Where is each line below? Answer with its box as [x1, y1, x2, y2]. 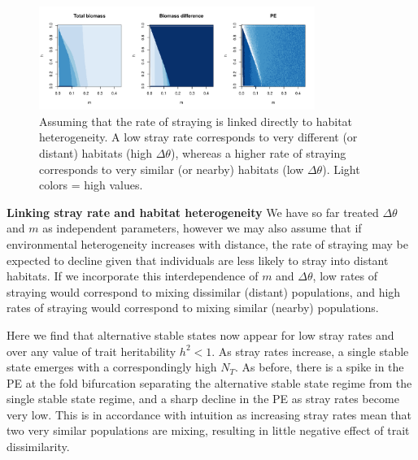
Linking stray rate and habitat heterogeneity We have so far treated [7, 203, 379, 220]
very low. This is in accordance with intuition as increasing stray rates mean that [7, 406, 412, 423]
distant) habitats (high [39, 144, 153, 161]
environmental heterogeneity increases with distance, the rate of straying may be [7, 235, 408, 252]
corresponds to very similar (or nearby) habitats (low [39, 160, 304, 177]
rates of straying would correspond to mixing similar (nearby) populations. [7, 299, 379, 316]
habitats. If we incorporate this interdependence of [7, 267, 259, 284]
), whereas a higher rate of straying [170, 144, 346, 161]
